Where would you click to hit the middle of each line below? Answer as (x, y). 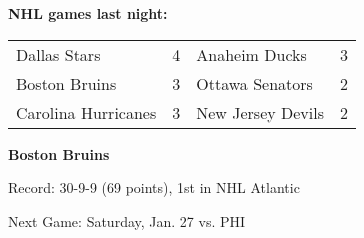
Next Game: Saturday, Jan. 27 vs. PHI (127, 220)
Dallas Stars (58, 54)
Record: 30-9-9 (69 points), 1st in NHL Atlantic (154, 187)
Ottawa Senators (254, 83)
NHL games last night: (88, 13)
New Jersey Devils (260, 112)
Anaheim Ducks (251, 54)
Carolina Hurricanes (86, 112)
